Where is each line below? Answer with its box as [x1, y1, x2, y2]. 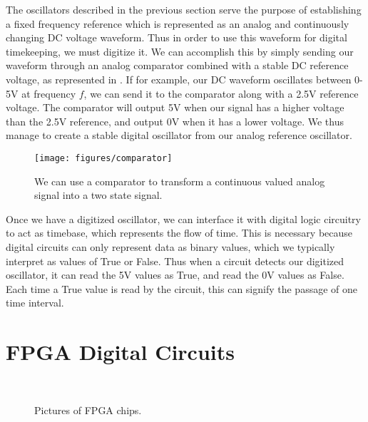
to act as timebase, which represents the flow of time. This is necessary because [6, 225, 353, 240]
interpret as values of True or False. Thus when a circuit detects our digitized [6, 253, 344, 268]
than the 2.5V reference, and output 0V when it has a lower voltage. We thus [6, 113, 344, 128]
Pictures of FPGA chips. [34, 402, 142, 417]
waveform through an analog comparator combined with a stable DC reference [6, 58, 349, 73]
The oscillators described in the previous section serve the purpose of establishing [6, 2, 362, 16]
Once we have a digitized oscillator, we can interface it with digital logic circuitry [6, 211, 361, 226]
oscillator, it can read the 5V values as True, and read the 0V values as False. [6, 267, 344, 282]
